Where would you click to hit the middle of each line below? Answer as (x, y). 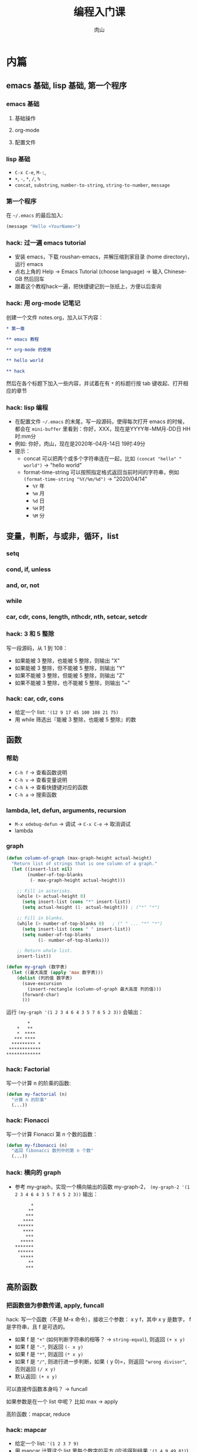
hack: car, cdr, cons (35, 698)
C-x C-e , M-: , (30, 172)
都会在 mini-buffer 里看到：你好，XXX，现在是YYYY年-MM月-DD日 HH (103, 429)
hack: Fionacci (28, 1120)
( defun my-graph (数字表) (37, 967)
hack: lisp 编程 (27, 408)
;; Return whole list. (45, 951)
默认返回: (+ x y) (36, 1376)
